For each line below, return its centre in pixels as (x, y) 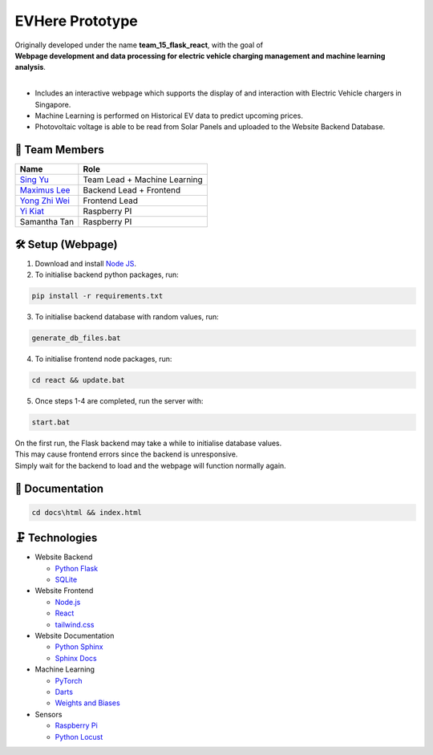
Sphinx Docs (76, 658)
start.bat (51, 422)
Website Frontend (64, 591)
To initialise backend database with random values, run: (127, 317)
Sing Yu (34, 180)
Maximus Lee (45, 190)
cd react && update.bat (79, 380)
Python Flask (77, 568)
